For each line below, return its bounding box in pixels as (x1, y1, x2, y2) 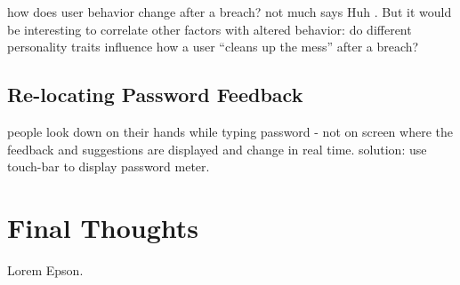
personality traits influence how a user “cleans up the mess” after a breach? (7, 37, 419, 56)
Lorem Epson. (7, 260, 84, 279)
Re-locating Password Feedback (7, 81, 303, 108)
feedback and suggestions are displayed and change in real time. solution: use (7, 139, 427, 158)
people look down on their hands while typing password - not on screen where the (7, 122, 453, 140)
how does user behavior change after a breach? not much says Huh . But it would (7, 3, 452, 20)
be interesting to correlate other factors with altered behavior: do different (7, 20, 412, 38)
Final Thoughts (7, 209, 199, 245)
